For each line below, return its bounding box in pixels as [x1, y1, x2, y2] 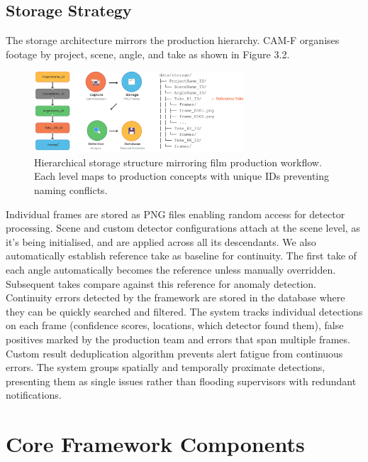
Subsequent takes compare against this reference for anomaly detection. [6, 276, 316, 291]
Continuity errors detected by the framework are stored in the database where [6, 290, 345, 305]
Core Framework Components [6, 429, 305, 458]
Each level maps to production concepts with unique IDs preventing [34, 168, 330, 183]
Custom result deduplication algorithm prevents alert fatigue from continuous [6, 345, 343, 360]
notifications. [6, 387, 62, 402]
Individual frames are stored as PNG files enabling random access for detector [6, 206, 345, 221]
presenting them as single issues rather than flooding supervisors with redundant [6, 373, 357, 388]
